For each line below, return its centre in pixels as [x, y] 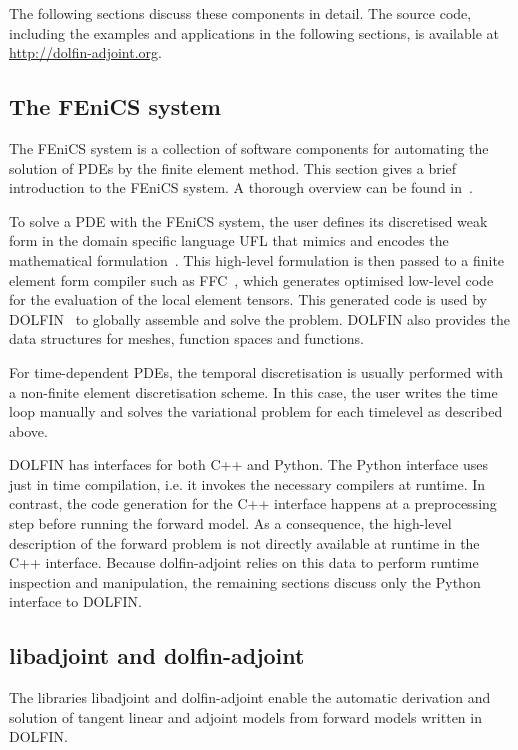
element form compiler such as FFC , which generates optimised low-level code [251, 279]
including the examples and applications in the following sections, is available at [254, 32]
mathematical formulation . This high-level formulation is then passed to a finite [257, 259]
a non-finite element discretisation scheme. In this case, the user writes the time [253, 391]
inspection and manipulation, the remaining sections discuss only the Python [245, 581]
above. [28, 430]
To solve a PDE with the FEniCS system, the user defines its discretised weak [248, 220]
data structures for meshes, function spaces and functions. [186, 338]
